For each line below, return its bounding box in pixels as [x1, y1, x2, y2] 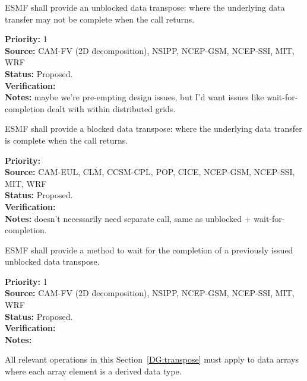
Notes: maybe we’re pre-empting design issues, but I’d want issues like [5, 91, 264, 103]
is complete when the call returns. [5, 134, 128, 146]
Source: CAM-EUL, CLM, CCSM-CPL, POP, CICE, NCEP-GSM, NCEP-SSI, [5, 166, 295, 178]
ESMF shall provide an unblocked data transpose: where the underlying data [5, 1, 285, 13]
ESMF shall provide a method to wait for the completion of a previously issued [5, 243, 293, 256]
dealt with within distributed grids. [47, 102, 176, 115]
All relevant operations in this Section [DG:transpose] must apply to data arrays [5, 353, 299, 366]
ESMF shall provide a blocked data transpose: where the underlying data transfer [5, 122, 302, 135]
